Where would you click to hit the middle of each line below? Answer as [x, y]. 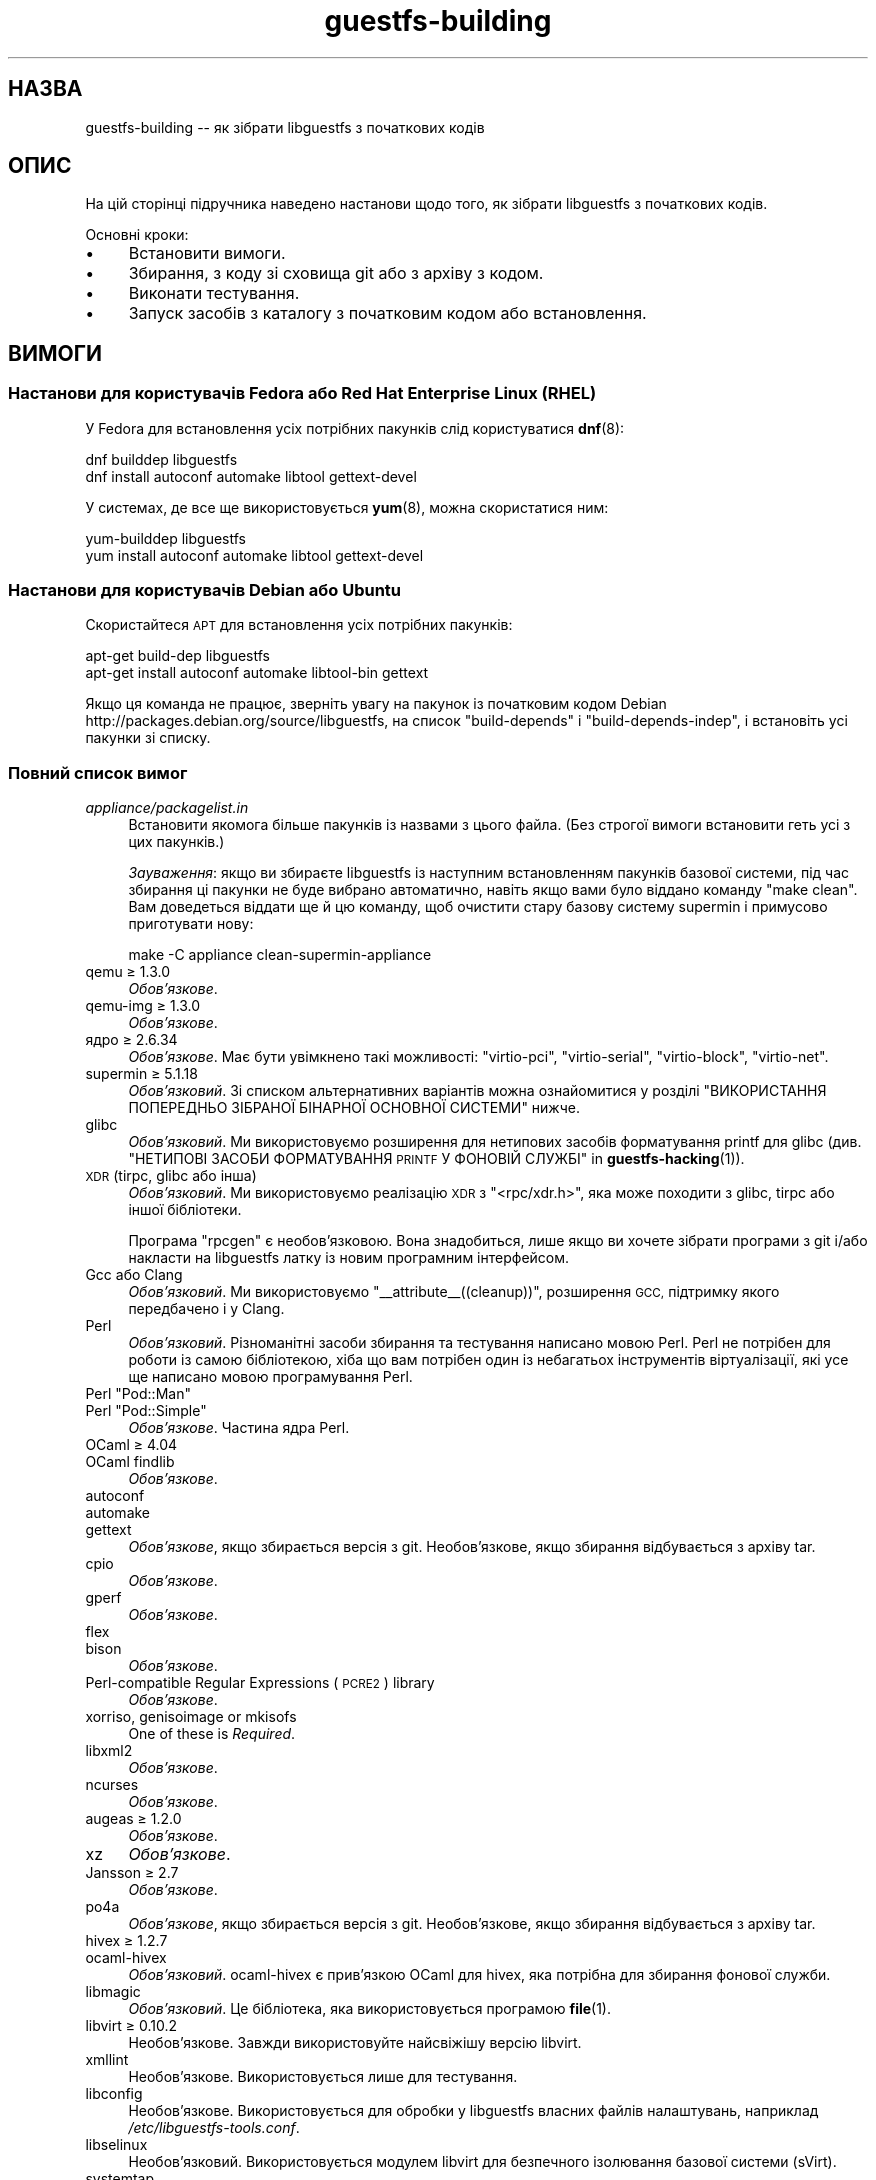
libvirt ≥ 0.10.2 [131, 2026]
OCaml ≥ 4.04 [131, 1445]
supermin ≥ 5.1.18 [141, 1074]
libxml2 [109, 1751]
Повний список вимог [98, 772]
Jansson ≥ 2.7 [132, 1873]
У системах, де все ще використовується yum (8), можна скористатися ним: [347, 507]
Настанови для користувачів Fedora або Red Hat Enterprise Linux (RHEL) [302, 393]
